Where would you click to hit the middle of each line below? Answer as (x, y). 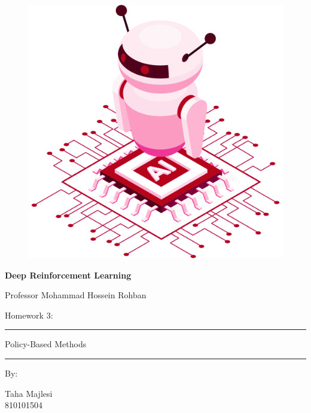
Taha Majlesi (29, 393)
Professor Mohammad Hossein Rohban (76, 295)
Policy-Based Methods (46, 344)
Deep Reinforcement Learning (68, 275)
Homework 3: (29, 315)
